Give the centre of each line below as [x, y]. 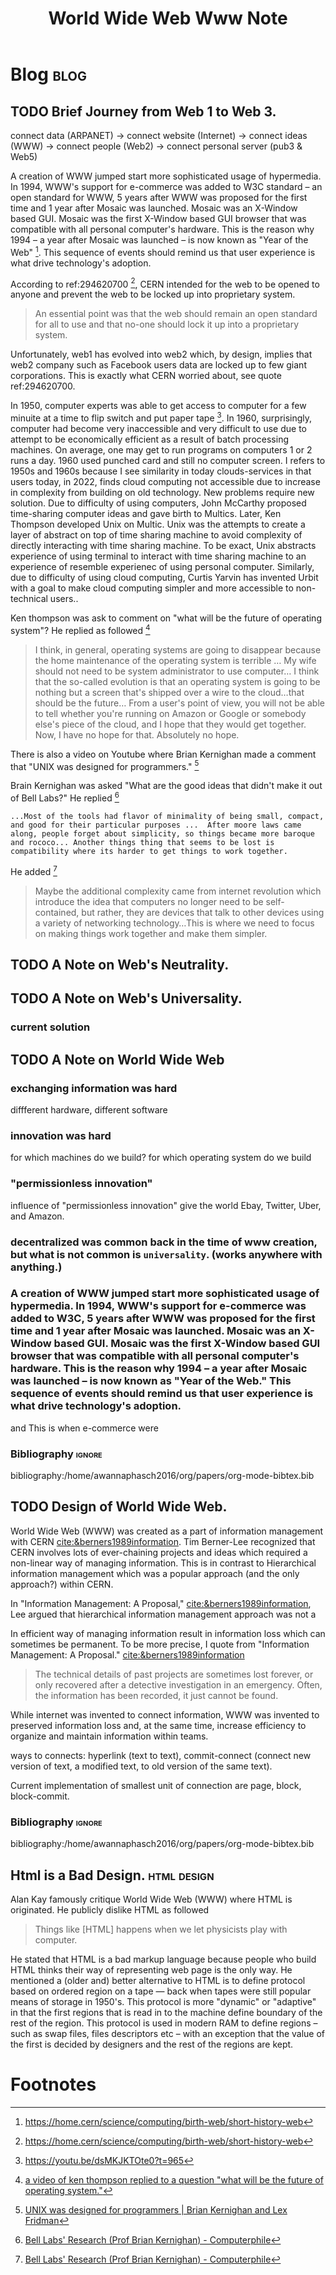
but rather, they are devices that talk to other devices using [203, 912]
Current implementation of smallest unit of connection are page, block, [156, 1785]
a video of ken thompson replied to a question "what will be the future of [174, 2179]
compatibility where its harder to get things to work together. [149, 851]
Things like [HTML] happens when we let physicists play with [161, 1929]
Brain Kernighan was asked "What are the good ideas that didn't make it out [166, 786]
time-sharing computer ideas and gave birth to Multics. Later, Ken [146, 513]
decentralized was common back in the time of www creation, [164, 1242]
